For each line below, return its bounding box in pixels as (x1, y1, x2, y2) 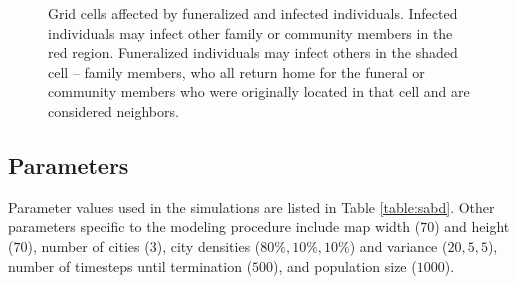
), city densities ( (156, 235, 261, 256)
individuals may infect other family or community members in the (48, 22, 453, 43)
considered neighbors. (48, 100, 179, 121)
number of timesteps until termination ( (8, 255, 253, 276)
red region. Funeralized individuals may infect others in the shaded (48, 42, 458, 63)
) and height (434, 216, 510, 237)
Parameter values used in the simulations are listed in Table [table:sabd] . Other (8, 196, 495, 217)
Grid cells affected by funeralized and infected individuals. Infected (48, 3, 458, 23)
